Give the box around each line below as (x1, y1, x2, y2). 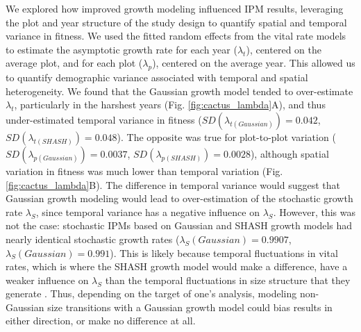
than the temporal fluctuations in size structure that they (105, 272, 351, 287)
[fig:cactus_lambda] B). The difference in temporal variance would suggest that (6, 177, 340, 192)
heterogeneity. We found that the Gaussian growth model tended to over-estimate (6, 83, 353, 98)
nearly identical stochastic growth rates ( (6, 231, 180, 246)
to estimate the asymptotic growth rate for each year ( (6, 42, 237, 56)
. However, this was (273, 204, 356, 219)
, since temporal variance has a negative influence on (35, 204, 260, 219)
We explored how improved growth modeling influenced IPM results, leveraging (6, 1, 344, 15)
